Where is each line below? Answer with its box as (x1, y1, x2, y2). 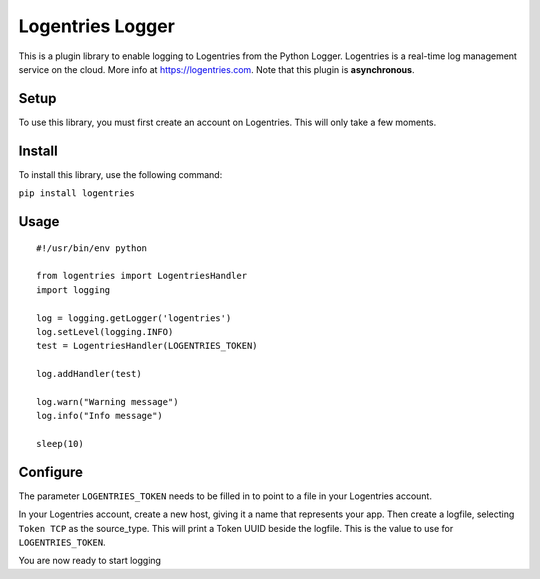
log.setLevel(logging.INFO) (36, 326, 174, 337)
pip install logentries (18, 188, 135, 199)
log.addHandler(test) (36, 368, 142, 380)
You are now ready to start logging (18, 555, 162, 567)
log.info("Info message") (36, 410, 164, 422)
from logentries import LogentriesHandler (36, 270, 248, 282)
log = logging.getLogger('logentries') (36, 312, 232, 324)
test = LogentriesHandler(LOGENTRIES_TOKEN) (36, 340, 259, 352)
